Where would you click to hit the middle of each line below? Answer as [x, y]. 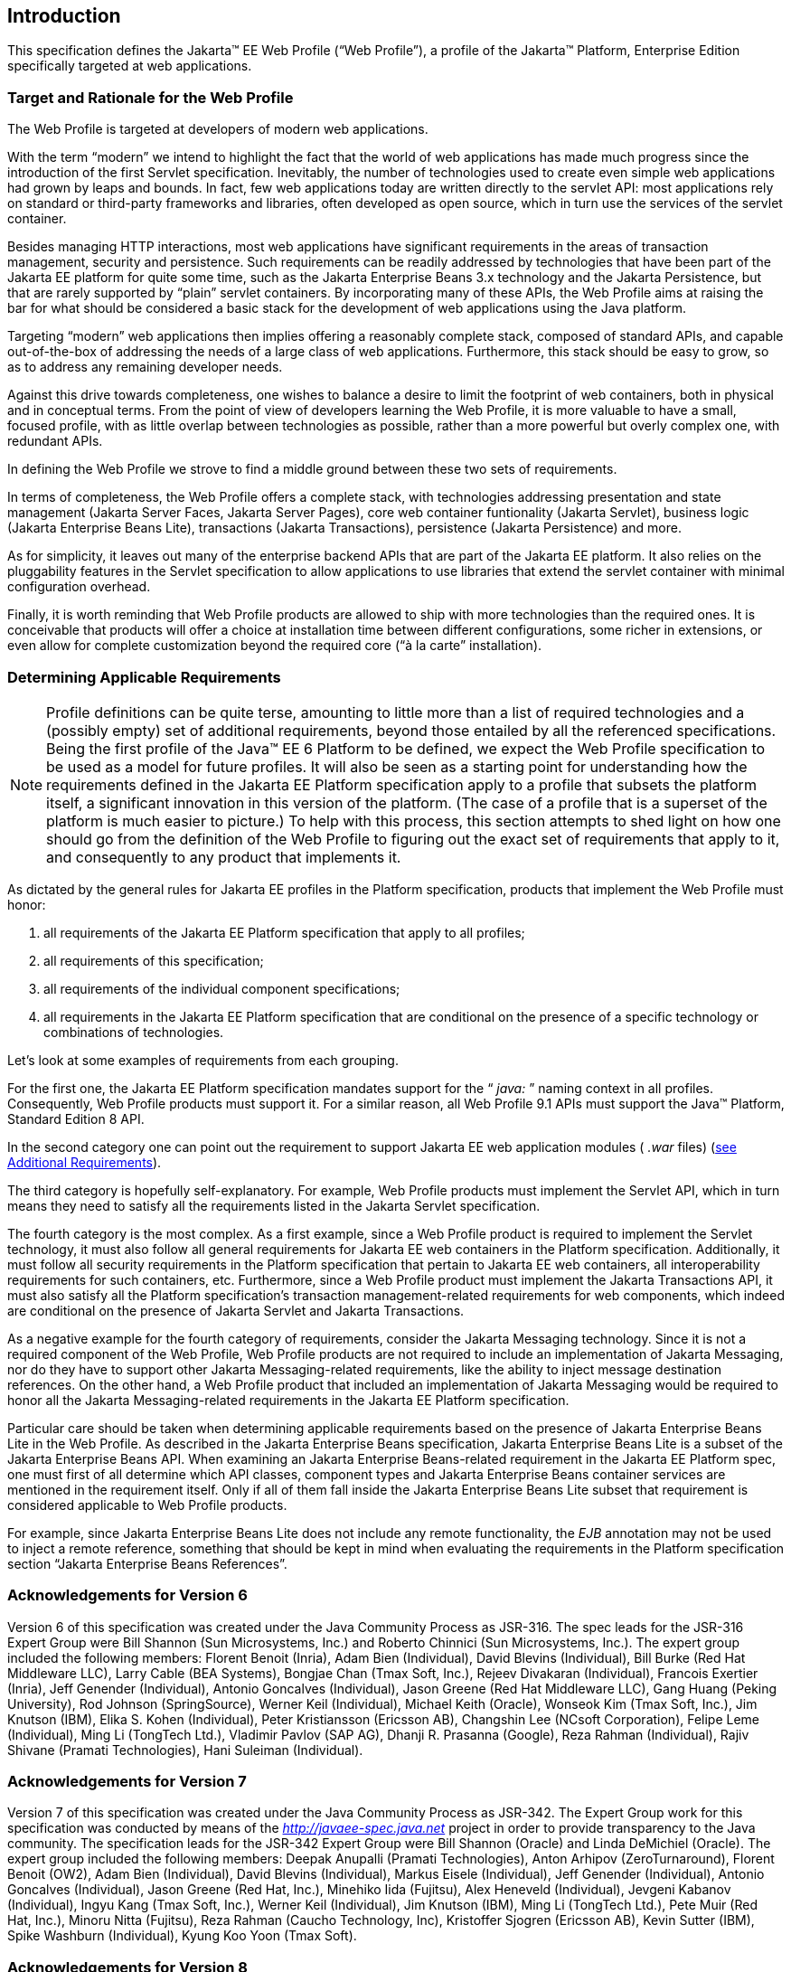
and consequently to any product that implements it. [224, 857]
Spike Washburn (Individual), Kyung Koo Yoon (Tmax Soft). [182, 1936]
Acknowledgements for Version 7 [127, 1782]
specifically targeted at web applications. [130, 66]
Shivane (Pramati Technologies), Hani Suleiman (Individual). [185, 1750]
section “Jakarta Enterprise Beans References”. [147, 1563]
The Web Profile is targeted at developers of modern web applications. [218, 129]
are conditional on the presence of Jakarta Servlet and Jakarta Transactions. [236, 1310]
